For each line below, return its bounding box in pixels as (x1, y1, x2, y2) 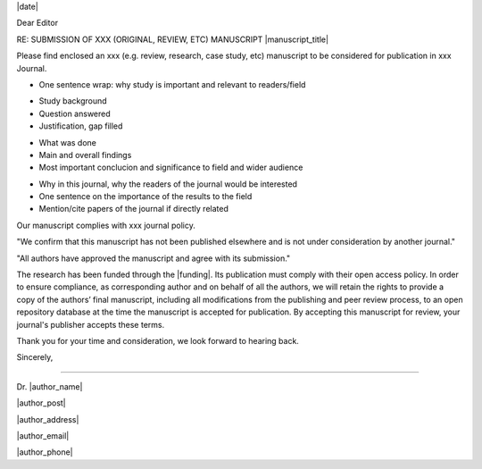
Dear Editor (16, 18, 58, 29)
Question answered (38, 108, 111, 119)
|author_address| (16, 414, 79, 424)
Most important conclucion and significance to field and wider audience (38, 162, 303, 173)
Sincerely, (16, 352, 54, 363)
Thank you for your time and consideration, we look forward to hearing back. (16, 335, 299, 346)
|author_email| (16, 430, 70, 441)
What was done (38, 137, 97, 147)
